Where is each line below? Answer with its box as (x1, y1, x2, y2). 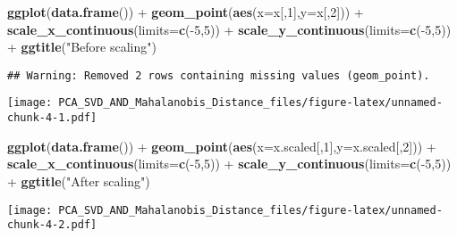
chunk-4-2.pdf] (7, 218, 97, 232)
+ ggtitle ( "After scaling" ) (7, 171, 150, 190)
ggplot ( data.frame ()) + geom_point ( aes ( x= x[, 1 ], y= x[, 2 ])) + (7, 3, 364, 21)
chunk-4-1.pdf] (7, 111, 97, 125)
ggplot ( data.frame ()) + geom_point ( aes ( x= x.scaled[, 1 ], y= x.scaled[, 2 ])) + (7, 136, 436, 155)
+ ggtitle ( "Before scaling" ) (7, 37, 157, 56)
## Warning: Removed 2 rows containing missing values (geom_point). (7, 69, 430, 82)
